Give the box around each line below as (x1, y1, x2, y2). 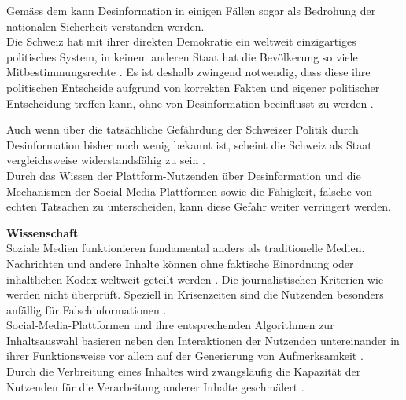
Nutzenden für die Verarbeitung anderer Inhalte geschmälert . (6, 378, 304, 394)
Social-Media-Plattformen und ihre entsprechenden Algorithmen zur (6, 317, 334, 333)
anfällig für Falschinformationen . (6, 301, 167, 317)
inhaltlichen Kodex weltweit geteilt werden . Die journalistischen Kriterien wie (6, 270, 384, 287)
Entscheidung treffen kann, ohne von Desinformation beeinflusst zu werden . (6, 94, 374, 111)
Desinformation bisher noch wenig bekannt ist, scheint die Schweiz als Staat (6, 136, 372, 152)
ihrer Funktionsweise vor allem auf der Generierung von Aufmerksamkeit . (6, 347, 364, 364)
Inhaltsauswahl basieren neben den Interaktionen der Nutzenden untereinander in (6, 332, 400, 348)
